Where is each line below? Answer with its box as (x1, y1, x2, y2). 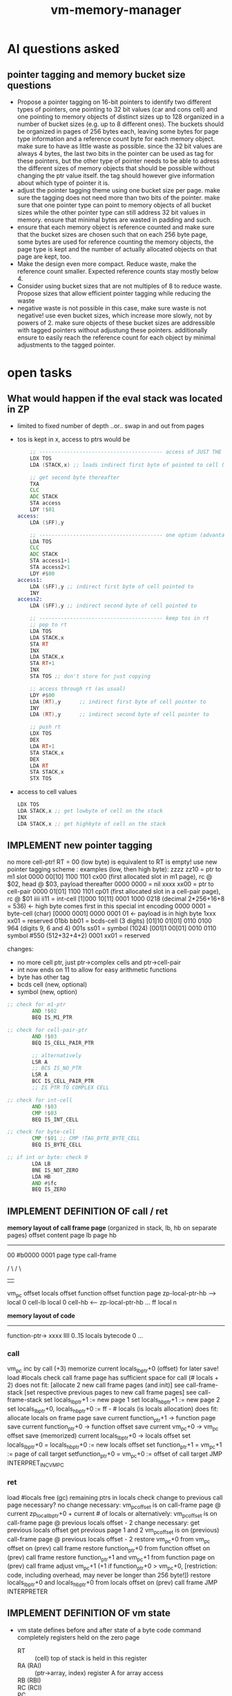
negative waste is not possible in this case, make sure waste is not (17, 304, 207, 312)
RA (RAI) (17, 1661, 42, 1670)
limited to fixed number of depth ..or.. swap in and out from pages (17, 422, 205, 430)
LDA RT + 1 (30, 743, 55, 750)
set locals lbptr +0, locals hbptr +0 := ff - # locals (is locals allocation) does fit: (7, 1404, 219, 1415)
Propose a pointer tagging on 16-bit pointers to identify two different (17, 98, 212, 106)
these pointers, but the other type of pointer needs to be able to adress (17, 157, 220, 165)
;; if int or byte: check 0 (7, 1154, 88, 1161)
